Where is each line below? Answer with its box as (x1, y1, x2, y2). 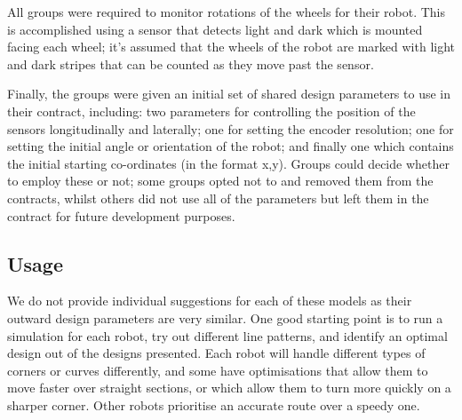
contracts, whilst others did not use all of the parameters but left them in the (7, 188, 429, 207)
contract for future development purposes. (7, 206, 235, 225)
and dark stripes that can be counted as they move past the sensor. (7, 54, 374, 73)
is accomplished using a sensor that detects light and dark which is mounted (7, 20, 423, 38)
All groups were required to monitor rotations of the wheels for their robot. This (7, 3, 446, 20)
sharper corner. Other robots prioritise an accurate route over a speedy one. (7, 395, 420, 414)
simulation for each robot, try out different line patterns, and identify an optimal (7, 326, 448, 345)
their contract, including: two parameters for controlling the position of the (7, 101, 416, 120)
